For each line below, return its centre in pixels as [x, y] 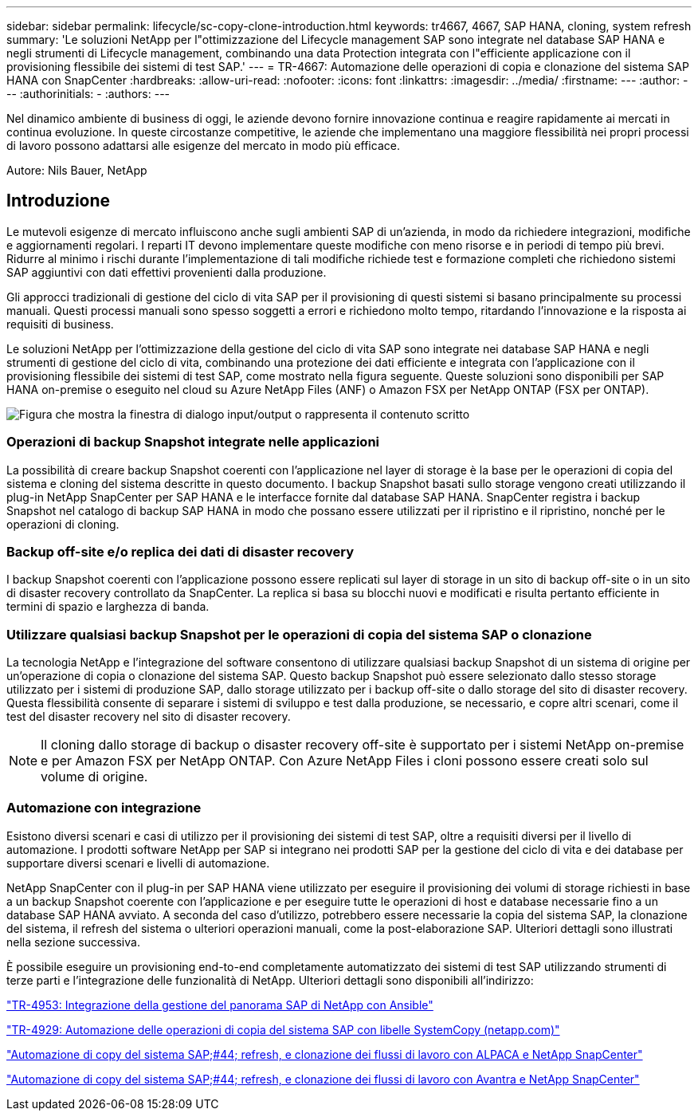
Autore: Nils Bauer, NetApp [77, 170]
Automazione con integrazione [104, 808]
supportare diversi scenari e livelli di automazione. [138, 863]
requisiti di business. [60, 324]
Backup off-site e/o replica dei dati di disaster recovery [180, 551]
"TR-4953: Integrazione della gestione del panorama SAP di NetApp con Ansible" [220, 1005]
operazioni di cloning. [63, 524]
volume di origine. [94, 777]
